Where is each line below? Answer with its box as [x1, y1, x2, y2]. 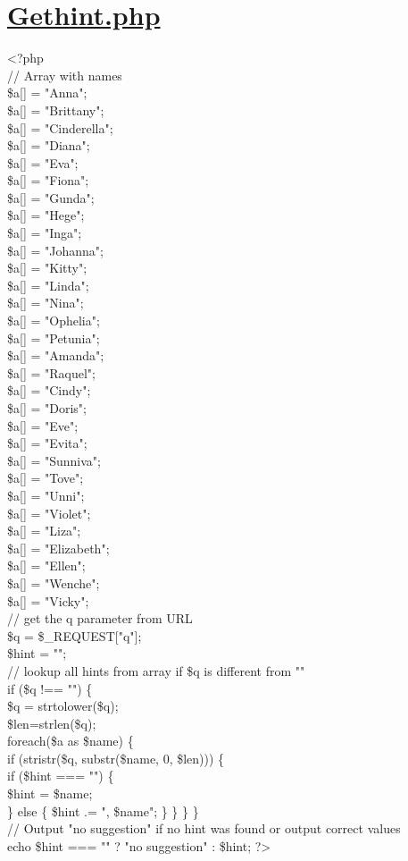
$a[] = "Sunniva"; [7, 451, 101, 469]
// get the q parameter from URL [7, 609, 193, 628]
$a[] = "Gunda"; [7, 188, 95, 207]
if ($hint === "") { [7, 766, 114, 785]
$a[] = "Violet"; [7, 503, 91, 522]
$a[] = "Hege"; [7, 206, 85, 224]
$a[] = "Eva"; [7, 153, 79, 172]
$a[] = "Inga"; [7, 224, 82, 242]
